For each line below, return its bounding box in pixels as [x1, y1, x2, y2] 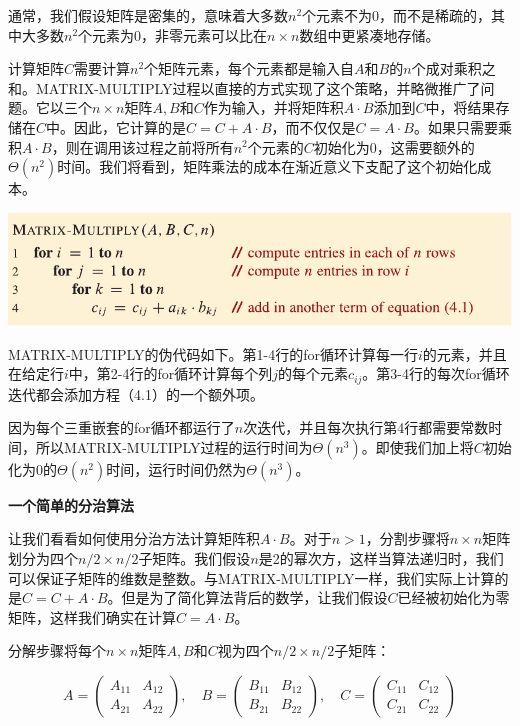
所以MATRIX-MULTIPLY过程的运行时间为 [35, 436, 313, 457]
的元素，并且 [422, 343, 507, 364]
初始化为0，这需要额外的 [313, 136, 475, 157]
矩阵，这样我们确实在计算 [8, 606, 176, 627]
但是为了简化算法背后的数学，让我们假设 [121, 587, 388, 608]
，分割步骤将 [365, 528, 450, 549]
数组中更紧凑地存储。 [299, 24, 440, 45]
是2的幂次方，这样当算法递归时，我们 [258, 547, 504, 568]
